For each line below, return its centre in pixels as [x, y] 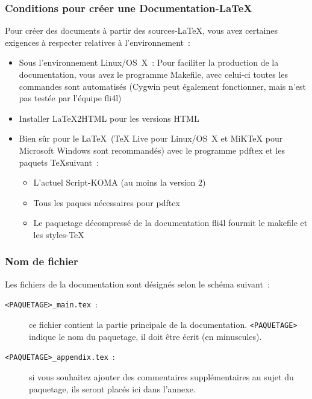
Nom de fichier [42, 261]
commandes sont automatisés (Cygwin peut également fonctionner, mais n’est [162, 86]
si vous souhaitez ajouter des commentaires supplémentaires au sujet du [161, 376]
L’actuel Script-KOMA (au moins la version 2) [120, 182]
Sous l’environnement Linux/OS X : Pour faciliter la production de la [149, 62]
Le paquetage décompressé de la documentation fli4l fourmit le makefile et [170, 223]
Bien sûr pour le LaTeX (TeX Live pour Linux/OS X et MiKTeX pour [151, 138]
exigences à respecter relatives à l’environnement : [98, 42]
